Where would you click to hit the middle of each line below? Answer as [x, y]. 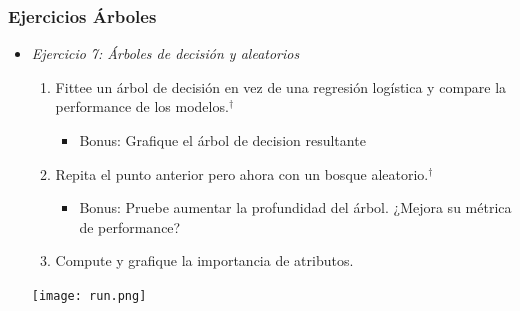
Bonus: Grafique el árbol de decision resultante [222, 140]
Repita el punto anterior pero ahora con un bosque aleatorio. [242, 173]
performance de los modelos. [142, 106]
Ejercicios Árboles [82, 15]
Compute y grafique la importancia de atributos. [204, 260]
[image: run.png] [89, 295]
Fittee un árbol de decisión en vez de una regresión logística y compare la [281, 86]
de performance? [130, 226]
